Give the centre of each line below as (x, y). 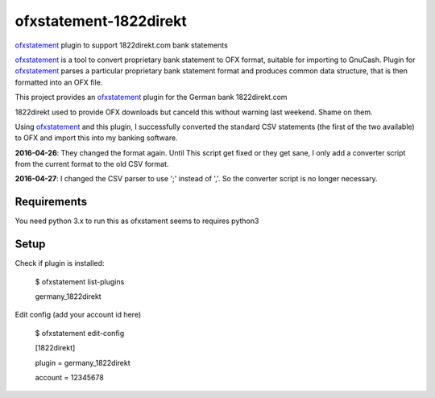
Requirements (51, 202)
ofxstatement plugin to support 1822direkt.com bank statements (122, 45)
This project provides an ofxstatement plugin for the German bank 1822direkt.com (151, 97)
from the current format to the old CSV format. (92, 164)
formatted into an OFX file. (59, 82)
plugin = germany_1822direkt (83, 363)
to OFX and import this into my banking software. (96, 138)
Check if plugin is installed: (60, 263)
